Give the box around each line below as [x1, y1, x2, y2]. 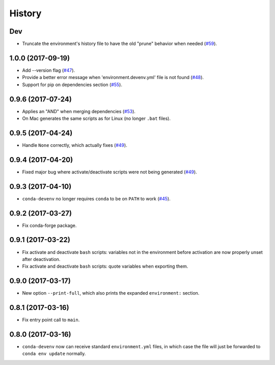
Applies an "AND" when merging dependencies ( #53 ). [22, 108, 136, 114]
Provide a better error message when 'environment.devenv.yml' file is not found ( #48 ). [22, 74, 204, 81]
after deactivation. [22, 256, 61, 262]
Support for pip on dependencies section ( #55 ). [22, 82, 122, 88]
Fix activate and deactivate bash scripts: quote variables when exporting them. [22, 263, 188, 270]
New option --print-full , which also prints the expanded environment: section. [22, 290, 200, 296]
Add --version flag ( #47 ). [22, 67, 75, 73]
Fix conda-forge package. [22, 222, 77, 228]
